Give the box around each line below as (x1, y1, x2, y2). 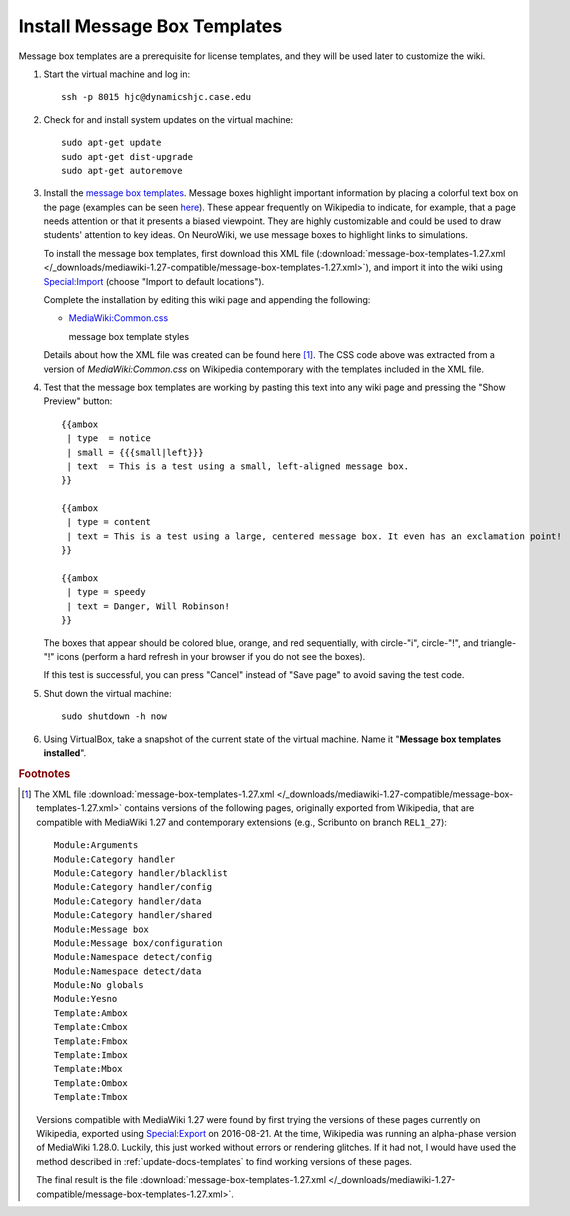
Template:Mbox (53, 1063, 123, 1075)
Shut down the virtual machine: (43, 687, 172, 699)
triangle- (480, 636, 517, 649)
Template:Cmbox (53, 1021, 129, 1033)
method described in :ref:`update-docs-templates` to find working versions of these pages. (36, 1155, 413, 1167)
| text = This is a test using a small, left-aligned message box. (66, 460, 410, 472)
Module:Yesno (53, 993, 118, 1005)
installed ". (43, 746, 87, 759)
